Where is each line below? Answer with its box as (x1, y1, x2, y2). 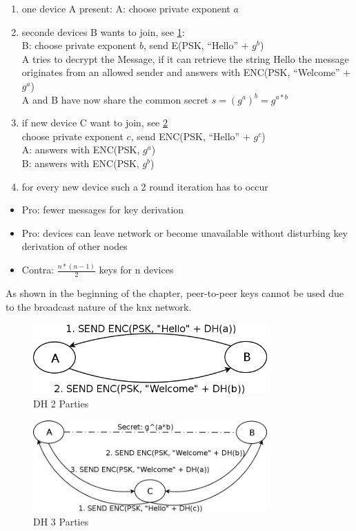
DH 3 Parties (33, 514, 89, 529)
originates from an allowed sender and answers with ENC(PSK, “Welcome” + (21, 65, 351, 79)
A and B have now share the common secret (21, 92, 209, 106)
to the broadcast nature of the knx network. (6, 299, 192, 313)
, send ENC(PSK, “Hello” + (130, 128, 250, 143)
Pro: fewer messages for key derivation (21, 202, 184, 217)
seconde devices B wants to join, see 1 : (21, 24, 185, 39)
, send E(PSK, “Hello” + (144, 38, 249, 52)
